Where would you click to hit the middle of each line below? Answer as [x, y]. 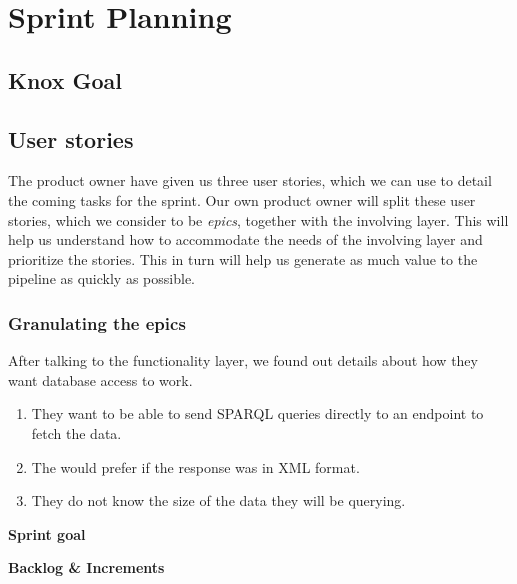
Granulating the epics [97, 322]
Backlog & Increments [86, 567]
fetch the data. [76, 432]
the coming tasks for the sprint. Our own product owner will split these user [242, 199]
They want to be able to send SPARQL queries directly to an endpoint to [257, 413]
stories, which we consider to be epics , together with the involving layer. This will [258, 219]
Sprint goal [47, 533]
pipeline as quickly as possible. [101, 278]
